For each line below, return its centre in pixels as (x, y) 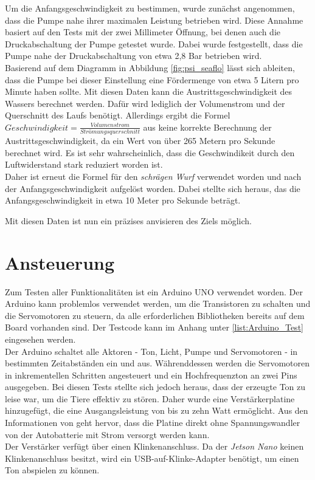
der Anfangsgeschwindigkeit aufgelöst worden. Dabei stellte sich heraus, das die (153, 188)
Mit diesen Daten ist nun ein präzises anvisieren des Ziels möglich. (128, 220)
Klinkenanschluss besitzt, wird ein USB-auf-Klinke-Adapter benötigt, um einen (152, 458)
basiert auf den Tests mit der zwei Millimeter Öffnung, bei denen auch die (143, 32)
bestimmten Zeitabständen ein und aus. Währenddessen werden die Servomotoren (157, 363)
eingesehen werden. (40, 339)
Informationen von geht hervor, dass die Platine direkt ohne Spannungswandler (153, 423)
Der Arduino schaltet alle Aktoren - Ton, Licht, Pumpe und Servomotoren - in (151, 351)
